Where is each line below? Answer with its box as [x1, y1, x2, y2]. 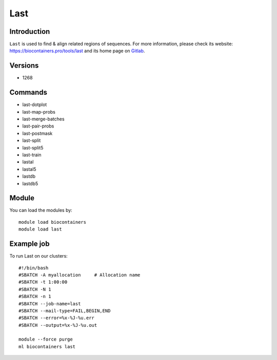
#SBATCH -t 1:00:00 [18, 279, 68, 285]
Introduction [9, 27, 50, 36]
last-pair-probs [22, 123, 54, 129]
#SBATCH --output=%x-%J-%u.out [18, 322, 97, 328]
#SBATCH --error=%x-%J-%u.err [18, 315, 95, 321]
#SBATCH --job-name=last [18, 301, 81, 307]
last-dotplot [22, 101, 47, 108]
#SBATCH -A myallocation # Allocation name [18, 272, 141, 278]
